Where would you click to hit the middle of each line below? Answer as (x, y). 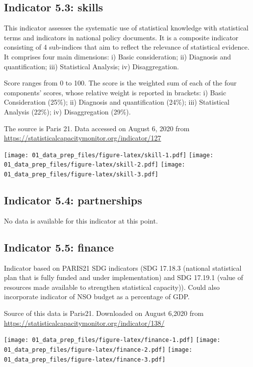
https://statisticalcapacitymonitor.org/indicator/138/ (84, 323)
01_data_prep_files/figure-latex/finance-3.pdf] (85, 359)
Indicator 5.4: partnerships (73, 200)
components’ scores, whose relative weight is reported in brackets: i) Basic (115, 92)
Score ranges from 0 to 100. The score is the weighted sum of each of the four (120, 83)
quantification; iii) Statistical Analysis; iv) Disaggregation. (91, 66)
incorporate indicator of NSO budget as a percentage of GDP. (97, 296)
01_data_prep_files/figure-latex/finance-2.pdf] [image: (98, 350)
